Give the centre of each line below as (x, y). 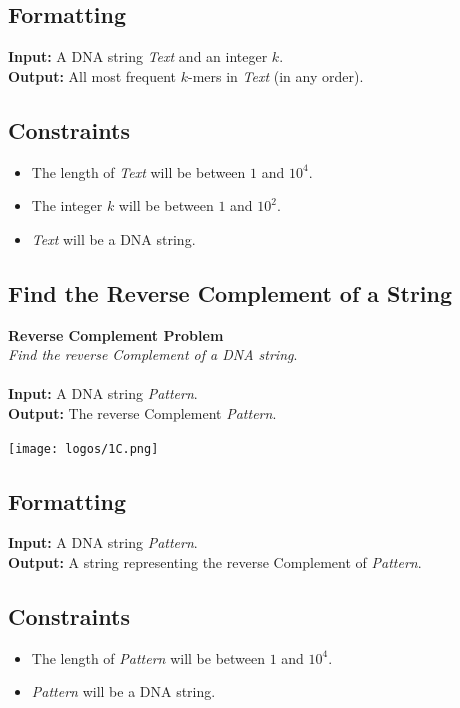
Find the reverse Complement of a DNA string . (153, 354)
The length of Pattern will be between (148, 657)
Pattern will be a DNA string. (123, 691)
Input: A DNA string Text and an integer (138, 56)
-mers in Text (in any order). (276, 75)
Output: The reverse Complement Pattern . (142, 412)
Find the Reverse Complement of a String (230, 292)
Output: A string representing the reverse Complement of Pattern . (215, 562)
